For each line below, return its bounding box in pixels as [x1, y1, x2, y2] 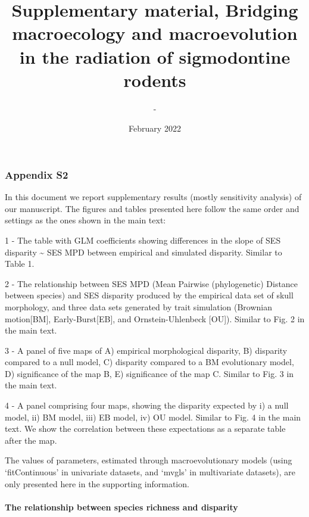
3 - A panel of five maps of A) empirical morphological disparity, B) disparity [5, 344, 288, 356]
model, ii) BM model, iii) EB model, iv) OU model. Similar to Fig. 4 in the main [5, 410, 301, 423]
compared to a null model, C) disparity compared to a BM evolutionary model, [5, 356, 294, 368]
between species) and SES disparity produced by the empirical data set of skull [5, 289, 294, 301]
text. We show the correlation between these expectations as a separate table [5, 422, 286, 435]
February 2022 [129, 122, 181, 135]
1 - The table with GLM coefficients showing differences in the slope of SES [5, 233, 281, 246]
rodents [123, 67, 186, 92]
